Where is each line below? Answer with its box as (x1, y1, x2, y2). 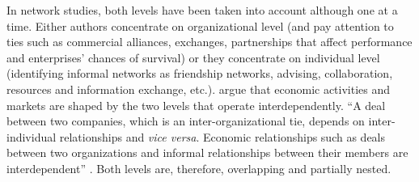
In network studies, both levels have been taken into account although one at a (6, 2, 398, 18)
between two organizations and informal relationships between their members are (6, 144, 408, 161)
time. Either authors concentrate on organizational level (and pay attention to (6, 17, 394, 34)
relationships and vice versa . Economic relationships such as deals (59, 128, 386, 145)
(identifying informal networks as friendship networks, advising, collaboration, (6, 65, 393, 82)
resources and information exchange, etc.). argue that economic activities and (6, 80, 391, 97)
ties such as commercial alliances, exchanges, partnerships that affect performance (6, 33, 413, 50)
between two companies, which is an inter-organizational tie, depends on (6, 112, 365, 129)
